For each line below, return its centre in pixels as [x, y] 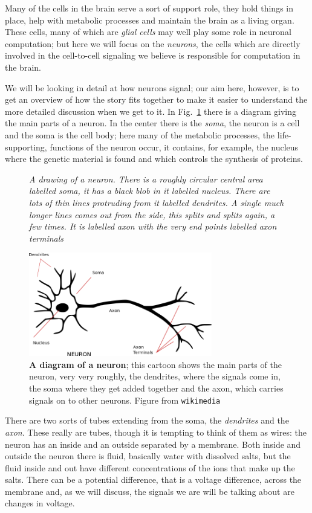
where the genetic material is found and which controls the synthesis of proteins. [154, 159]
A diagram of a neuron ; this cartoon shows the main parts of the [155, 364]
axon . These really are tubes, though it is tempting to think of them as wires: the [156, 432]
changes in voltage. [40, 503]
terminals [47, 238]
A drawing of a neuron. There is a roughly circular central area [146, 179]
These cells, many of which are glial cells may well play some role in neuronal [148, 32]
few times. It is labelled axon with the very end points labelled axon [153, 226]
